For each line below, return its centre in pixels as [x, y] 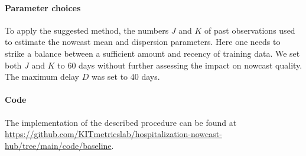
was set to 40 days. [126, 77]
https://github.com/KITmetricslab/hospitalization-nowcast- [113, 134]
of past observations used [250, 30]
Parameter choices [43, 7]
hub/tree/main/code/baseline [58, 145]
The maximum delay [42, 77]
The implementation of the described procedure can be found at [121, 122]
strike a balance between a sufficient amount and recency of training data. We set [152, 53]
